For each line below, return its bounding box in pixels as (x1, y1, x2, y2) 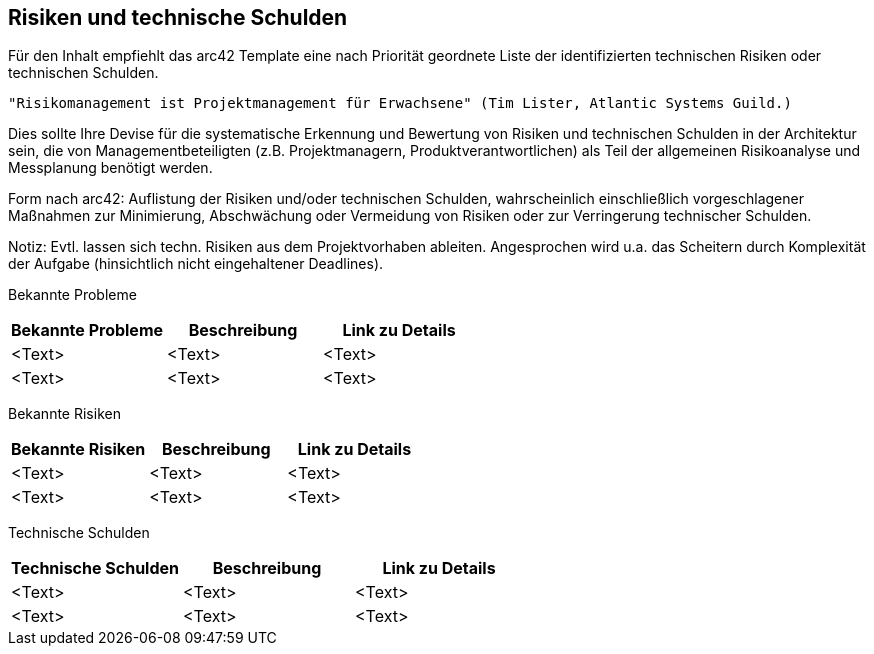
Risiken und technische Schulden (8, 5, 348, 30)
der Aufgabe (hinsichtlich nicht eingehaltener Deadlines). (8, 255, 384, 273)
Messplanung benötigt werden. (8, 159, 213, 177)
